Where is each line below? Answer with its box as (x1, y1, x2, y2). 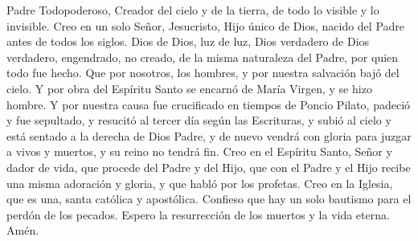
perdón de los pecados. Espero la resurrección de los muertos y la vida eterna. (6, 206, 390, 223)
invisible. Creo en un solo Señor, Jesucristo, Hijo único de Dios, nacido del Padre (6, 17, 405, 34)
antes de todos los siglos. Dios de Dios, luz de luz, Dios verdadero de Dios (6, 33, 370, 50)
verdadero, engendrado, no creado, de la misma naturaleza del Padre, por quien (6, 48, 399, 65)
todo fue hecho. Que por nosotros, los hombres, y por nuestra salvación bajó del (6, 64, 400, 81)
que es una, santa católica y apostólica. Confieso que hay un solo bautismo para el (6, 190, 412, 207)
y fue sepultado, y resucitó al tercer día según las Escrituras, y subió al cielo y (6, 112, 391, 129)
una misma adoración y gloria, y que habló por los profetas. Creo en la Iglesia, (6, 174, 393, 191)
